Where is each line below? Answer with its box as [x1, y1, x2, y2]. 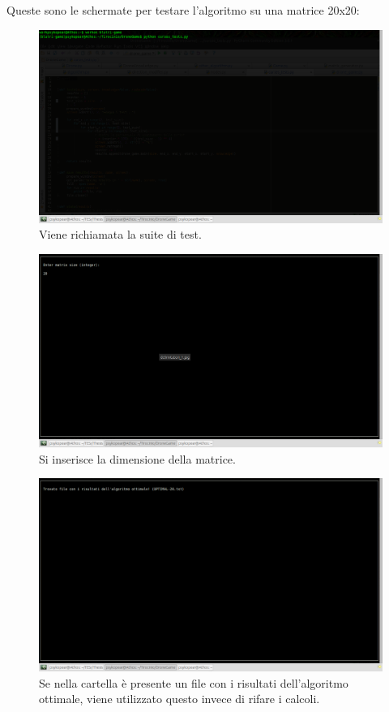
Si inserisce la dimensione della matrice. [39, 450, 236, 467]
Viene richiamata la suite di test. [39, 226, 202, 243]
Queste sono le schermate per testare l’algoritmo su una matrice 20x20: [6, 2, 360, 18]
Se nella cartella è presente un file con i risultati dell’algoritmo [39, 674, 348, 691]
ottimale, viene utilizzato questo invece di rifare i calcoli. [39, 690, 320, 707]
